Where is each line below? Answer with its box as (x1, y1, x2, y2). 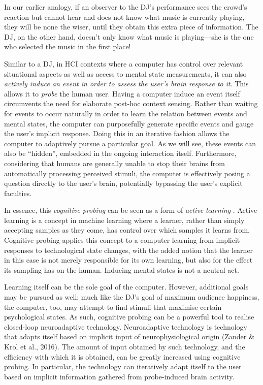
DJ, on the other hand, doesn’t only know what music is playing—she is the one (4, 31, 254, 42)
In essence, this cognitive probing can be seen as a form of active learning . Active (4, 205, 257, 215)
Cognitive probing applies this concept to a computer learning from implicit (4, 235, 240, 245)
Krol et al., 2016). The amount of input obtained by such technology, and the (4, 341, 245, 351)
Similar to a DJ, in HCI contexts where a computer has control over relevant (4, 58, 243, 69)
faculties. (4, 187, 32, 198)
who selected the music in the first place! (4, 41, 131, 52)
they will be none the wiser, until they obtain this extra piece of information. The (4, 21, 258, 32)
